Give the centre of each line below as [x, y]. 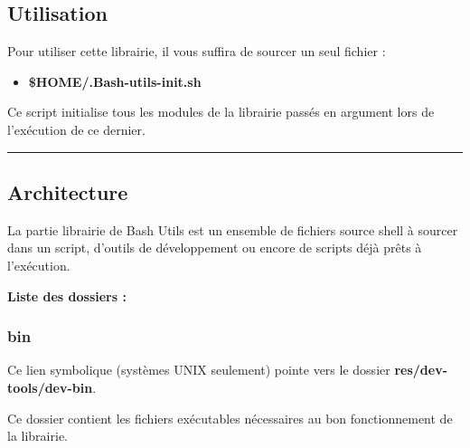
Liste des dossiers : [67, 295]
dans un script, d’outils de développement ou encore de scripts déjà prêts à [215, 248]
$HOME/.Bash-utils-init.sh [115, 81]
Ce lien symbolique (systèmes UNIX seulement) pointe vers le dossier [199, 370]
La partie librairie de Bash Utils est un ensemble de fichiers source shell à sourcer [233, 229]
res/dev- [421, 370]
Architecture [68, 191]
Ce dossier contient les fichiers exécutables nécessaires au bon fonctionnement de [230, 418]
